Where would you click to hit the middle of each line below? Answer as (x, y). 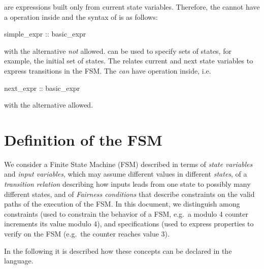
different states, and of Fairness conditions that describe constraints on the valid (129, 194)
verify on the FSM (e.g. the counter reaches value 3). (87, 234)
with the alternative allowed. (49, 105)
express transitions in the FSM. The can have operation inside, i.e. (108, 70)
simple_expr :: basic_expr (45, 34)
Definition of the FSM (83, 139)
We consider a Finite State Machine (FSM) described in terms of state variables (128, 164)
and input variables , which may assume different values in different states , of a (126, 174)
